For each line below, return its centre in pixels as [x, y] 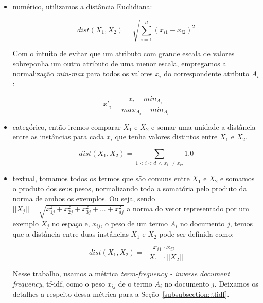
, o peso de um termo [134, 223]
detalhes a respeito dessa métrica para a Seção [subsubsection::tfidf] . [121, 294]
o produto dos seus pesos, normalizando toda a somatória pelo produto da [130, 188]
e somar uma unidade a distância [204, 126]
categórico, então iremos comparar [67, 126]
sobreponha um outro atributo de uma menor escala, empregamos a [119, 63]
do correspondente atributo [207, 73]
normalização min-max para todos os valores [83, 73]
